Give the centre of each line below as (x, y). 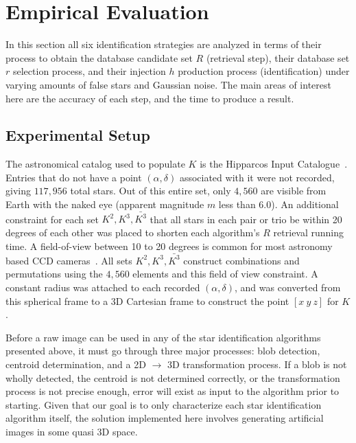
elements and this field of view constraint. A (225, 274)
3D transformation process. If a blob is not (257, 364)
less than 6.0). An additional (278, 204)
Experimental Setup (78, 135)
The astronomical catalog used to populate (95, 164)
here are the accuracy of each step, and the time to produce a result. (150, 98)
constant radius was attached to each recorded (103, 287)
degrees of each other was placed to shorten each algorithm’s (133, 232)
